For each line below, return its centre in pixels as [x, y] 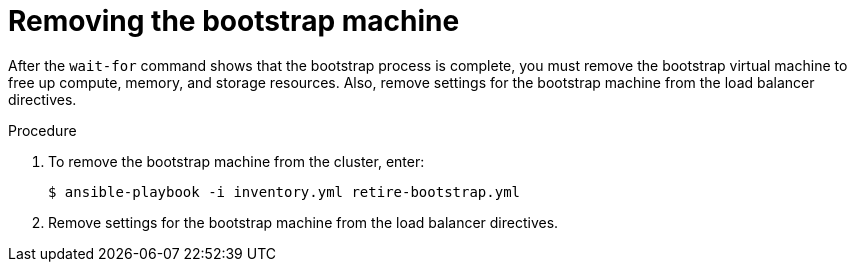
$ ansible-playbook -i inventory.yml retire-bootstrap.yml [284, 191]
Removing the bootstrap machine [234, 21]
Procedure [42, 130]
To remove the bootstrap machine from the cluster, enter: [236, 161]
